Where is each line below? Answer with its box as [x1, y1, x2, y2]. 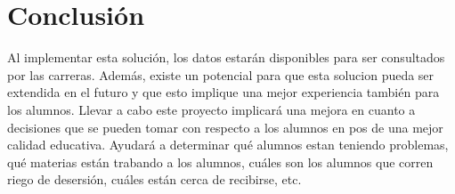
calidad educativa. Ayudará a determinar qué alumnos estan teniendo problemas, [7, 135, 449, 154]
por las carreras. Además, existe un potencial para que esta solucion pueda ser [7, 65, 435, 84]
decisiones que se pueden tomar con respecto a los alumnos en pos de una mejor [7, 117, 443, 136]
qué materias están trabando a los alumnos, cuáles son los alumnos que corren [7, 152, 434, 171]
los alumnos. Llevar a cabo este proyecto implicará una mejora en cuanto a [7, 100, 416, 118]
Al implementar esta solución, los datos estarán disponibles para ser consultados [7, 48, 445, 67]
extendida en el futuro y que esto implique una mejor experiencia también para [7, 83, 440, 101]
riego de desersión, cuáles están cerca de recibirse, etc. [7, 170, 302, 189]
